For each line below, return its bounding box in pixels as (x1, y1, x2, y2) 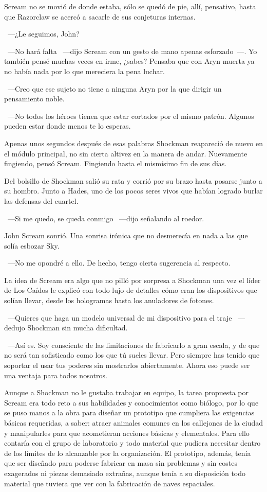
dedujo (4, 322, 25, 333)
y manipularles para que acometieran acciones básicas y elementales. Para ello (4, 427, 250, 438)
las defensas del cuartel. (4, 195, 79, 206)
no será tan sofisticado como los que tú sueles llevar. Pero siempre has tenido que (4, 349, 260, 360)
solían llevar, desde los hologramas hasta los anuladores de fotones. (4, 295, 214, 306)
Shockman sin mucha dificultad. (27, 322, 128, 333)
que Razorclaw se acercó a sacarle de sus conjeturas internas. (4, 11, 196, 22)
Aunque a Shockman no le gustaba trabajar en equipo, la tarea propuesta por (4, 387, 249, 398)
